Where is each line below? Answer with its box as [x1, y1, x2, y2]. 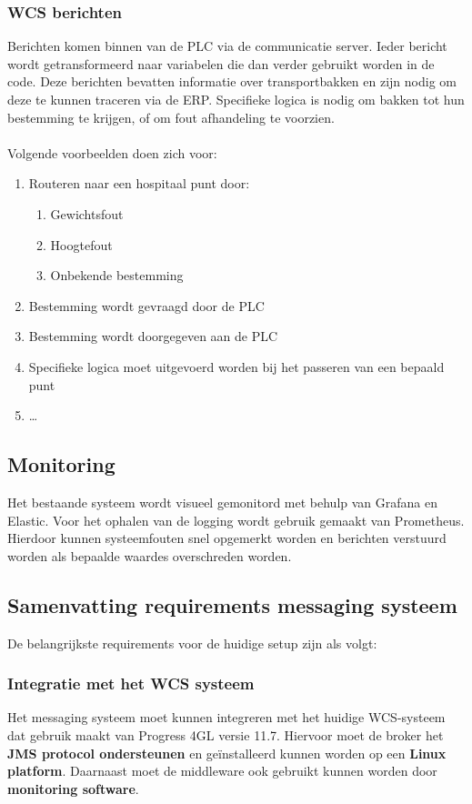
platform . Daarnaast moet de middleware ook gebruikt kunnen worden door [7, 761, 437, 780]
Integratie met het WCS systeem [7, 672, 255, 695]
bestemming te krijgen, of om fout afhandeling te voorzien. [7, 107, 335, 126]
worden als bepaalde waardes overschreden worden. [7, 546, 292, 565]
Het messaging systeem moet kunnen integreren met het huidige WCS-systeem [7, 708, 446, 727]
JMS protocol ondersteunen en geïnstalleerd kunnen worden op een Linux [7, 743, 447, 762]
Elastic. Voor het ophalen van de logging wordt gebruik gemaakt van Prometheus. [7, 510, 465, 529]
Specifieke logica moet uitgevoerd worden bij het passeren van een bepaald [28, 357, 445, 376]
